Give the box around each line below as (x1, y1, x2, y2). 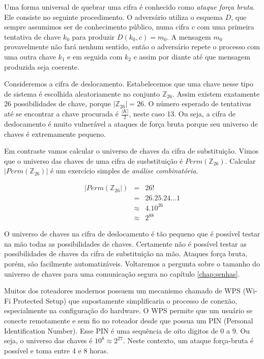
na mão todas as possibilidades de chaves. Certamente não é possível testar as (4, 238, 247, 249)
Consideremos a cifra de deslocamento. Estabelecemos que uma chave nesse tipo (4, 78, 253, 89)
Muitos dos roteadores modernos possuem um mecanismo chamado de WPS (4, 285, 241, 296)
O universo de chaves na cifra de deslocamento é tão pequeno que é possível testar (4, 228, 260, 239)
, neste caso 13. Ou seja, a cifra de (129, 108, 236, 119)
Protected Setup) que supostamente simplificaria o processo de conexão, (13, 295, 238, 306)
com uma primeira (197, 21, 254, 32)
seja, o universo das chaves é (4, 335, 93, 346)
